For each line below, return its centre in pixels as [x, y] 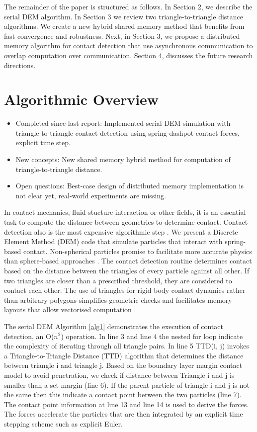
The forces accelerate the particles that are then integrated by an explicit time [124, 414]
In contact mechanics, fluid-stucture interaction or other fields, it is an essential [125, 212]
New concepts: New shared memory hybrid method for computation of [123, 159]
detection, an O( [29, 336]
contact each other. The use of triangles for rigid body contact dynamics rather [125, 290]
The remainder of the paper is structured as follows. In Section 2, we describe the [128, 6]
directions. [20, 65]
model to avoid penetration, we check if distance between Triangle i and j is [119, 375]
